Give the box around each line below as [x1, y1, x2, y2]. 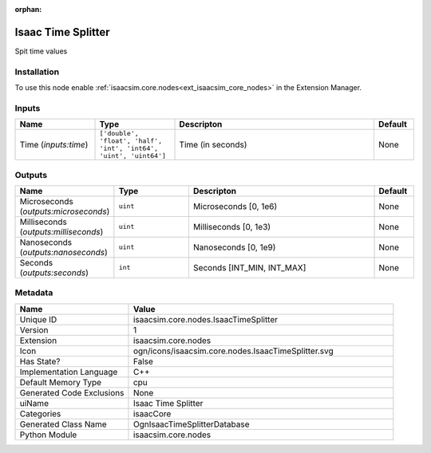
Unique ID [19, 313, 57, 325]
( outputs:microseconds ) [19, 206, 110, 217]
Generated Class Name [19, 419, 107, 430]
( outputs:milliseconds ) [19, 226, 104, 237]
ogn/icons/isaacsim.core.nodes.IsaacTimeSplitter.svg [132, 345, 334, 356]
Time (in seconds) [179, 140, 247, 151]
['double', [99, 129, 139, 138]
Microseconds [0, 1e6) [192, 200, 278, 211]
